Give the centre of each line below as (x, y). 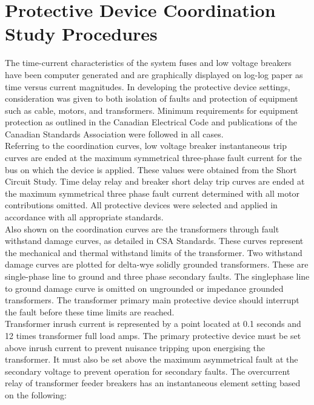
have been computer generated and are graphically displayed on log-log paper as (154, 74)
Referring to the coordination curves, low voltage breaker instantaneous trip (146, 146)
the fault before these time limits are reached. (90, 311)
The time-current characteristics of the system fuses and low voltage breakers (148, 63)
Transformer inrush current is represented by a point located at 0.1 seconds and (153, 324)
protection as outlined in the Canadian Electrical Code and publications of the (151, 122)
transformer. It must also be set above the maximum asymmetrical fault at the (152, 359)
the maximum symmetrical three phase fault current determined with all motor (152, 193)
